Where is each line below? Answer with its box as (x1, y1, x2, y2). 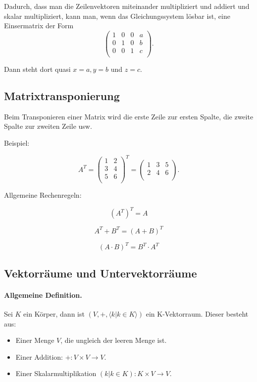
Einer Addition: (15, 351, 63, 362)
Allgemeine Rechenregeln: (4, 190, 82, 200)
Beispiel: (4, 137, 30, 148)
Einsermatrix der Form (4, 20, 74, 31)
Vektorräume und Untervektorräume (4, 265, 197, 280)
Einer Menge (15, 335, 54, 345)
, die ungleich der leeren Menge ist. (60, 335, 167, 345)
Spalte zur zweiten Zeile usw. (4, 121, 92, 131)
